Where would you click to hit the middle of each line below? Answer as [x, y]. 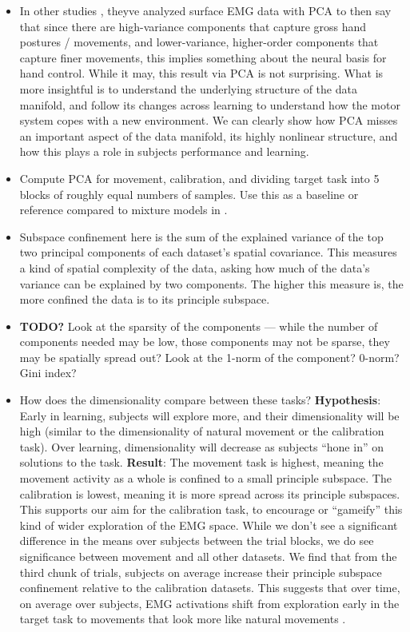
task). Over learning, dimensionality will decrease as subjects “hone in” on [201, 446]
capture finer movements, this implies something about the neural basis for [203, 57]
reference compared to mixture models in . [123, 210]
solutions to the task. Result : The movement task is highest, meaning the [201, 462]
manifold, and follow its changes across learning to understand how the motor [210, 104]
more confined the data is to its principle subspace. [145, 299]
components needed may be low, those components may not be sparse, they [205, 342]
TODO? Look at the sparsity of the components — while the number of [199, 326]
